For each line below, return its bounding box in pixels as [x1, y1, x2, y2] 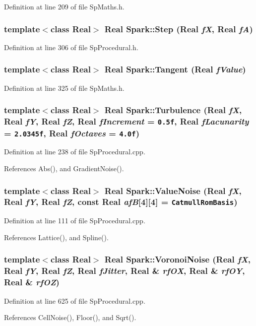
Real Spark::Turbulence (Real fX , [104, 104, 242, 116]
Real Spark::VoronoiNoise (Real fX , [104, 253, 251, 265]
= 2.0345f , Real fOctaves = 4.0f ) [4, 127, 139, 139]
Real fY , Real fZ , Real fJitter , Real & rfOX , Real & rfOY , [4, 264, 245, 277]
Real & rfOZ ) [4, 276, 60, 288]
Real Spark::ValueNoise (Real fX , [104, 184, 242, 196]
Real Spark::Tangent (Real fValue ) [104, 63, 246, 75]
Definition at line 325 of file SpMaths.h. [4, 82, 125, 93]
